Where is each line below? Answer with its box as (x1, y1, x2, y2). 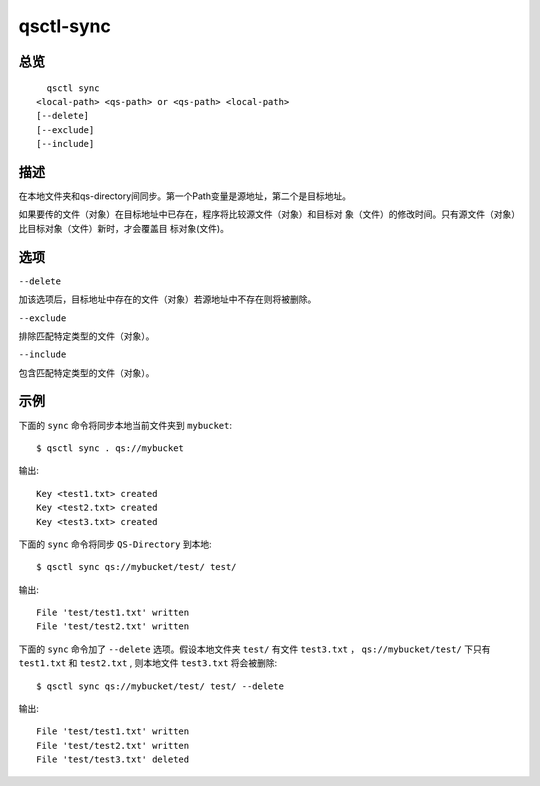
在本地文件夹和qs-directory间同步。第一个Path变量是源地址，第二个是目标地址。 (18, 190, 352, 202)
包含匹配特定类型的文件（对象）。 (18, 366, 155, 379)
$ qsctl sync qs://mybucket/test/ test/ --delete (36, 680, 285, 692)
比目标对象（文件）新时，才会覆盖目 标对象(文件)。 (18, 222, 230, 234)
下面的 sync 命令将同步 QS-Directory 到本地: (18, 538, 212, 550)
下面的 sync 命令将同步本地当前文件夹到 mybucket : (18, 419, 233, 431)
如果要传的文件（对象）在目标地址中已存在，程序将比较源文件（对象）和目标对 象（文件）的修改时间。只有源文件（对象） (18, 208, 516, 220)
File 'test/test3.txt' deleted (36, 754, 190, 765)
